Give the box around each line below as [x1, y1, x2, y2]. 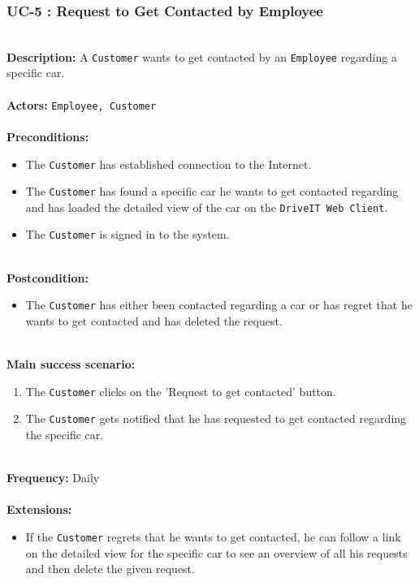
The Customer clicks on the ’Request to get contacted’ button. [25, 382, 336, 399]
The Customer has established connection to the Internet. [25, 155, 312, 172]
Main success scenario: [6, 356, 136, 373]
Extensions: [6, 501, 72, 518]
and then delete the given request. [25, 560, 195, 577]
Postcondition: [6, 269, 89, 286]
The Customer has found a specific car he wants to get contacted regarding [25, 183, 399, 200]
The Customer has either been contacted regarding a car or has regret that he [25, 296, 413, 313]
